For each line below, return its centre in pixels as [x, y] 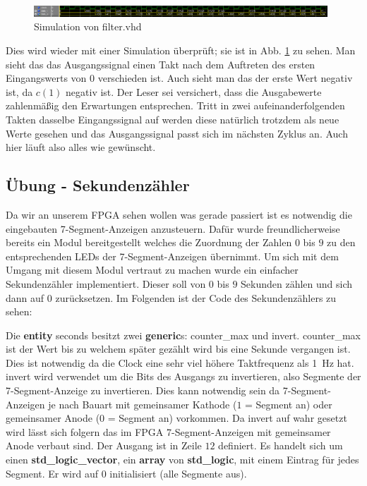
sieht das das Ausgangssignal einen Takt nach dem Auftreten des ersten [161, 64]
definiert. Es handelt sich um [281, 445]
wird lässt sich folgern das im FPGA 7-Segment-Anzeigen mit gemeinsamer [168, 431]
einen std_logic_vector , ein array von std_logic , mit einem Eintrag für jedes [182, 460]
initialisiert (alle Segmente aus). [178, 473]
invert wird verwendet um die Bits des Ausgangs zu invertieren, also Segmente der [183, 376]
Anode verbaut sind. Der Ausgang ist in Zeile [104, 445]
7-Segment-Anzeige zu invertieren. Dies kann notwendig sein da [143, 390]
